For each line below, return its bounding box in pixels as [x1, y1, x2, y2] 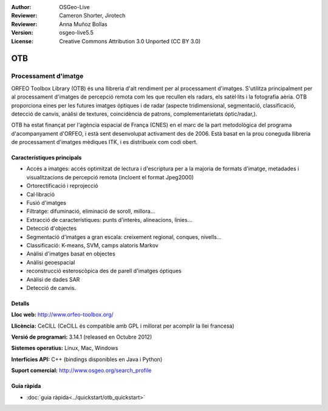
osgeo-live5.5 [59, 29, 94, 36]
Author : [11, 4, 32, 10]
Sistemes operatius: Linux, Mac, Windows [11, 344, 118, 352]
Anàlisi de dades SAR [26, 275, 80, 283]
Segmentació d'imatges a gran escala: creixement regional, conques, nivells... [26, 233, 222, 240]
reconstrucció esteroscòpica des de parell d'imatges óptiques [26, 268, 182, 275]
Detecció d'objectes [26, 225, 77, 232]
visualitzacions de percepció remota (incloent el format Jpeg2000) [26, 173, 194, 181]
